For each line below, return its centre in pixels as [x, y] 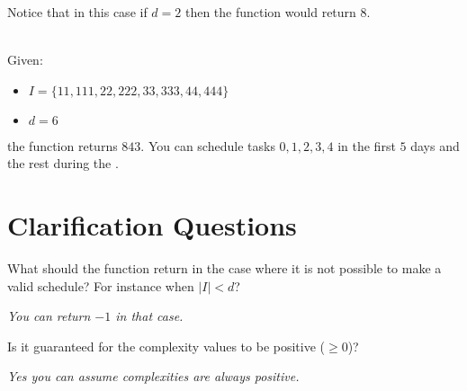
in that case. [149, 316]
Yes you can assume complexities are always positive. [153, 376]
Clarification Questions [152, 225]
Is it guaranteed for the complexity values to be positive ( [166, 346]
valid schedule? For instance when [101, 285]
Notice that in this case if [77, 12]
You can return [49, 316]
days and [435, 145]
